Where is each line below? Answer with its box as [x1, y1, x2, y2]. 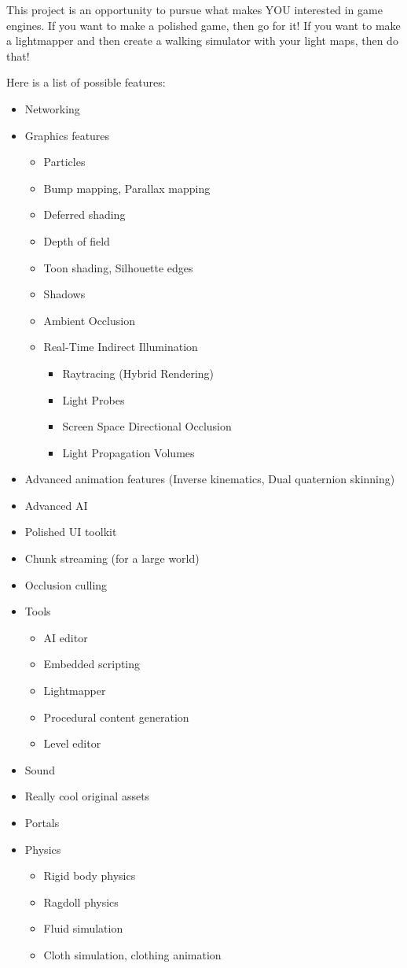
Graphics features [24, 127, 110, 143]
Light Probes [62, 391, 125, 408]
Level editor [43, 735, 101, 752]
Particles [43, 153, 86, 170]
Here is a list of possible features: [6, 74, 166, 91]
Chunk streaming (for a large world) [24, 550, 200, 567]
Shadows [43, 286, 86, 302]
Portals [24, 815, 60, 830]
